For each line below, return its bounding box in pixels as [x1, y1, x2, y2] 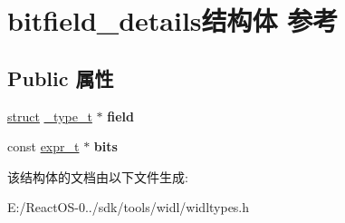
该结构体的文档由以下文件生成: [7, 167, 188, 186]
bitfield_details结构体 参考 [7, 2, 339, 39]
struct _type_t [7, 106, 92, 125]
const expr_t [7, 137, 80, 156]
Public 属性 [7, 63, 114, 92]
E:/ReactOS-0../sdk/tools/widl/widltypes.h [7, 198, 250, 217]
